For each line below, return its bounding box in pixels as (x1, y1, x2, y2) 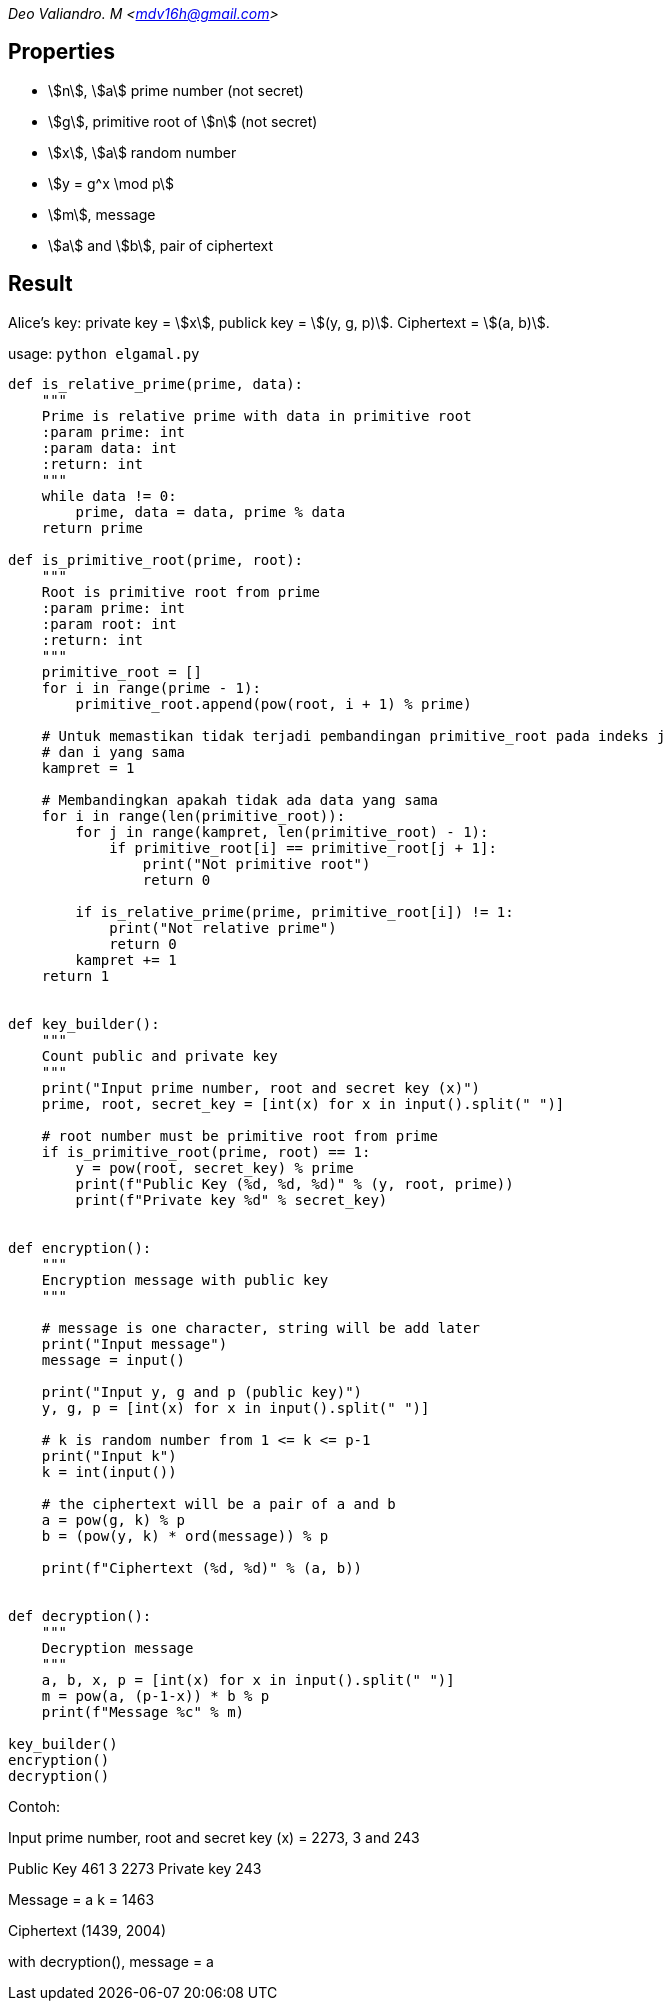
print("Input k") (41, 1447, 177, 1464)
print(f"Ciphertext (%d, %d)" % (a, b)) (41, 1559, 363, 1576)
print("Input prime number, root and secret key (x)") (41, 1079, 481, 1096)
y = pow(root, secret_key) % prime (75, 1159, 354, 1176)
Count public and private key (41, 1047, 278, 1064)
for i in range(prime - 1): (41, 679, 261, 696)
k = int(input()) (41, 1463, 177, 1480)
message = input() (41, 1351, 186, 1368)
